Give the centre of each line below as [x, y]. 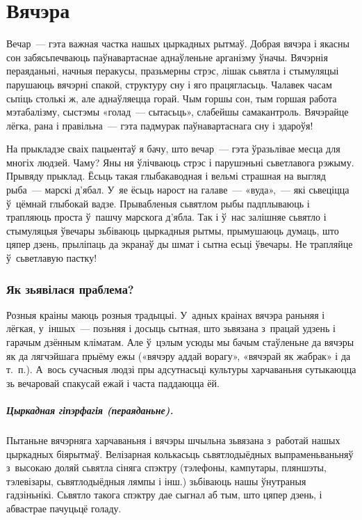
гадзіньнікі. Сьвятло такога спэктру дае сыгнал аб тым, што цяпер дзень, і [164, 495]
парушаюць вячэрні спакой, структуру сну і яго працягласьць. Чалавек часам [169, 84]
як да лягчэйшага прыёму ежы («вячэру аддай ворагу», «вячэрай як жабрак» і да [179, 355]
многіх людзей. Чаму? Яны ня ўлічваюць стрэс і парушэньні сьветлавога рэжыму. [180, 162]
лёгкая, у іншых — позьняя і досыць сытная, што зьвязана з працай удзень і [171, 328]
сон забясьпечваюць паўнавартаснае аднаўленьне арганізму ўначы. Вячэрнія [167, 57]
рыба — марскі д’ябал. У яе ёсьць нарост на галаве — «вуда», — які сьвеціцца [178, 190]
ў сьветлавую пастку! [52, 258]
